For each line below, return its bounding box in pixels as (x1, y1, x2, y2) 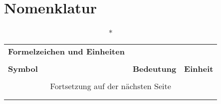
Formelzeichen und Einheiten (8, 46, 125, 57)
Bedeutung (132, 63, 177, 75)
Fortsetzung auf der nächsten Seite (50, 80, 171, 92)
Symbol (8, 63, 38, 75)
